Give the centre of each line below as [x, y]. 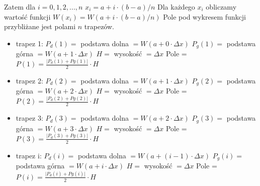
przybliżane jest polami [40, 26]
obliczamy [221, 7]
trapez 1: [29, 43]
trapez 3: [29, 118]
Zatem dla [20, 7]
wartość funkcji [27, 16]
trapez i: [29, 155]
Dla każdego [176, 7]
